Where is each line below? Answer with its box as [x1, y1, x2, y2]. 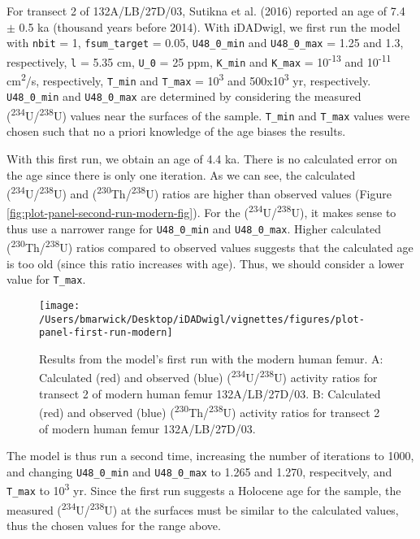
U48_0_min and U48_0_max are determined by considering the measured [6, 88, 362, 105]
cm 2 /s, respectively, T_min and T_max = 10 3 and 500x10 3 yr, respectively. [6, 70, 371, 89]
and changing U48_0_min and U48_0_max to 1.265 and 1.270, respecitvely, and [6, 463, 392, 480]
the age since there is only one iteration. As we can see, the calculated [6, 166, 356, 183]
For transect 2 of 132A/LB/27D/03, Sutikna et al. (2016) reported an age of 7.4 [6, 2, 405, 19]
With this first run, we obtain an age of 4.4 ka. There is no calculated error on [6, 150, 398, 167]
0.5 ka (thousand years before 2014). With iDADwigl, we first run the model [19, 18, 401, 35]
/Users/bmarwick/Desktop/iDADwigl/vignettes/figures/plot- [39, 313, 365, 325]
